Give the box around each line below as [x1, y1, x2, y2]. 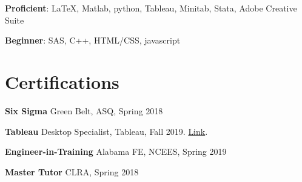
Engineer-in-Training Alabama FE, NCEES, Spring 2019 [5, 145, 227, 158]
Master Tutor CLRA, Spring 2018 [5, 165, 139, 178]
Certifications [5, 69, 119, 94]
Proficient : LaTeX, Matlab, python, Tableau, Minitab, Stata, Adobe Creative [5, 2, 297, 14]
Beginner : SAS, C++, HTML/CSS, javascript [5, 34, 181, 47]
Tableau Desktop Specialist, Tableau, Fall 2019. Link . [5, 125, 208, 137]
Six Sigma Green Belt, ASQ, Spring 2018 [5, 104, 163, 117]
